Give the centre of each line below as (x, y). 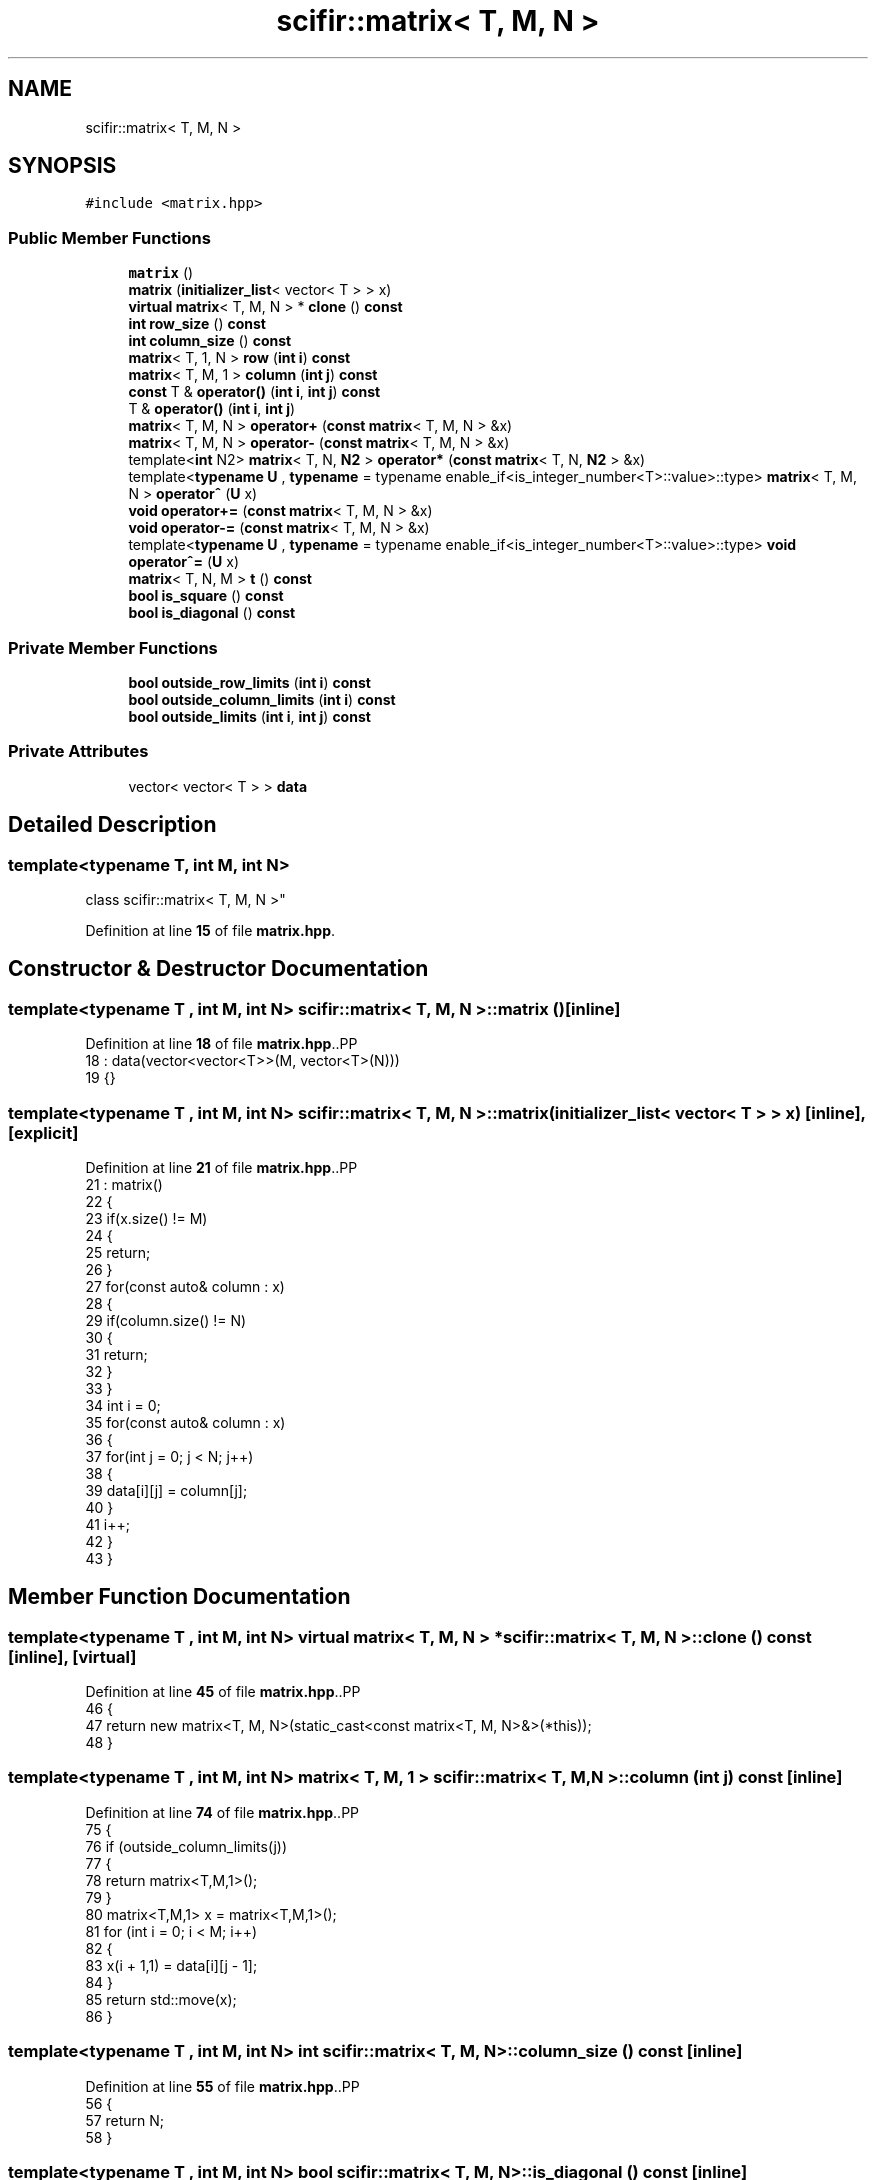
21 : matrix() (124, 1184)
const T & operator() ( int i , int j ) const (254, 392)
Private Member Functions (113, 647)
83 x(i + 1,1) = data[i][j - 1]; (171, 1965)
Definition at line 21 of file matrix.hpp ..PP (221, 1167)
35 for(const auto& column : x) (185, 1422)
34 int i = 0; (123, 1405)
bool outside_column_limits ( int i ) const (262, 699)
